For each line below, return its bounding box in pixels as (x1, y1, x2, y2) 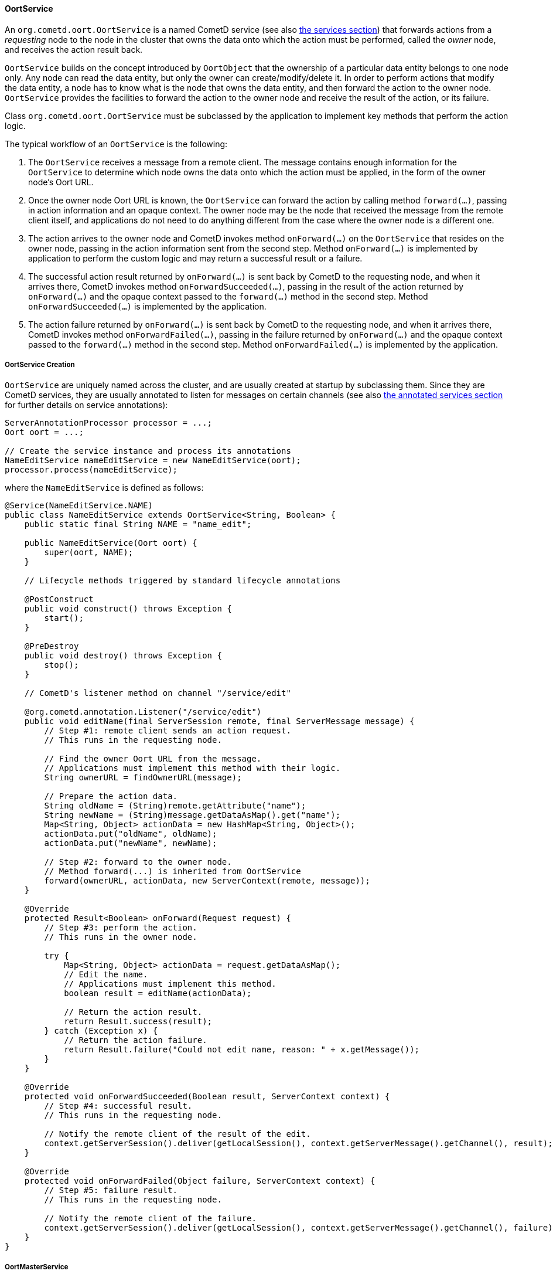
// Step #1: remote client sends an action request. (44, 726, 291, 736)
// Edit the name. (64, 970, 148, 980)
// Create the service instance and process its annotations (5, 446, 291, 456)
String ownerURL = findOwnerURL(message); (44, 773, 242, 783)
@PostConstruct (24, 594, 94, 604)
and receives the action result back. (5, 44, 143, 55)
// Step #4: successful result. (44, 1101, 193, 1111)
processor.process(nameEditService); (5, 465, 178, 475)
